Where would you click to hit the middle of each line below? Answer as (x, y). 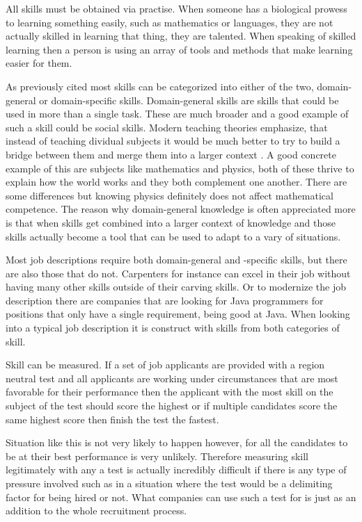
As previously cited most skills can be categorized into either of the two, (160, 86)
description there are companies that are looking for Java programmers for (165, 300)
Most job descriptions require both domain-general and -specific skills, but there (176, 260)
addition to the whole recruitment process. (96, 511)
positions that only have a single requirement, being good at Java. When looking (178, 314)
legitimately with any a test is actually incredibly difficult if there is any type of (176, 470)
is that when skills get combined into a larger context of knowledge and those (171, 222)
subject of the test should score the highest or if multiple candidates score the (172, 406)
